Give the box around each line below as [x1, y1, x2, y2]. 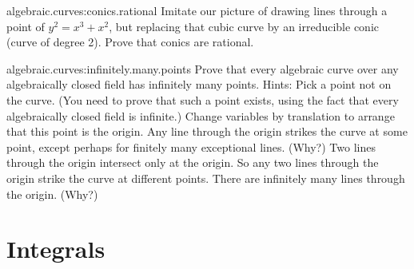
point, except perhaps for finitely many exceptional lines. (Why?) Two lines [6, 138, 376, 155]
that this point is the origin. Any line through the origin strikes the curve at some [6, 123, 408, 140]
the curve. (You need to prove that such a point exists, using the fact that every [6, 91, 399, 108]
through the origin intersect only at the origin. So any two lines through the [6, 154, 379, 171]
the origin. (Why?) [6, 185, 98, 202]
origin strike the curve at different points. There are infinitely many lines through [6, 169, 405, 186]
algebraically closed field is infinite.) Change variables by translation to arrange [6, 107, 395, 124]
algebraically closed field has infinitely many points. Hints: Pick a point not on [6, 76, 392, 93]
